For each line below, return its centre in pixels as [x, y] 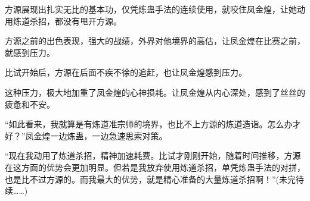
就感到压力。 [30, 52]
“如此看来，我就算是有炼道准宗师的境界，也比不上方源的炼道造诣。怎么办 [149, 124]
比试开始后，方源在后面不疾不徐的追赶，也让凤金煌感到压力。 [126, 72]
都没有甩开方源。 [88, 21]
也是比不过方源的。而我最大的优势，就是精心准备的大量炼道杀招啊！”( [142, 179]
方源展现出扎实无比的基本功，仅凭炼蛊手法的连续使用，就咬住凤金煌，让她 [151, 9]
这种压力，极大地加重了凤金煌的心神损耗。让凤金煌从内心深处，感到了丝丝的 [155, 92]
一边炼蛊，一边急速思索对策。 [109, 135]
